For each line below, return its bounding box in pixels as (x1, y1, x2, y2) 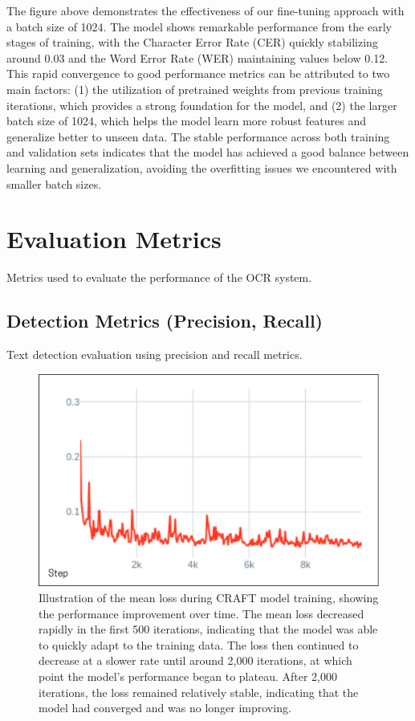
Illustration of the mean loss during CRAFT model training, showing (39, 589, 379, 606)
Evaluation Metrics (6, 222, 222, 255)
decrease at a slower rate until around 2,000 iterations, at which (39, 652, 352, 669)
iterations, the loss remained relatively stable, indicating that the (39, 683, 359, 700)
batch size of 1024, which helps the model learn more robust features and (6, 112, 367, 129)
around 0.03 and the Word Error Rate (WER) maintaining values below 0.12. (6, 49, 389, 66)
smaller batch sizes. (6, 175, 102, 192)
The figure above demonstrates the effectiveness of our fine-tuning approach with (6, 2, 405, 18)
